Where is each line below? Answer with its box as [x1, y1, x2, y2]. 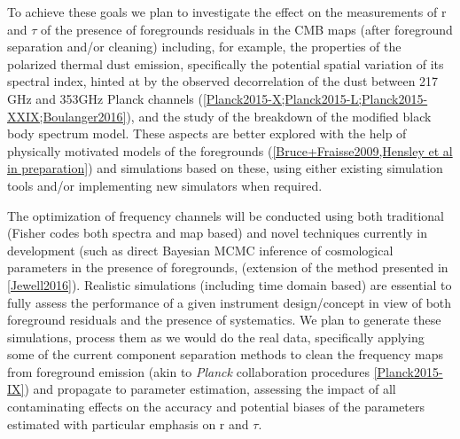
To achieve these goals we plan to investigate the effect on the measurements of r [7, 3, 447, 20]
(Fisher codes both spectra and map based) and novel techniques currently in [7, 223, 428, 242]
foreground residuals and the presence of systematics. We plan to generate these [7, 310, 441, 329]
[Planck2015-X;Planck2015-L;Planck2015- [202, 89, 428, 107]
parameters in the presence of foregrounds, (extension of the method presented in [7, 258, 448, 277]
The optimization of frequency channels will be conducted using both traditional [7, 206, 445, 224]
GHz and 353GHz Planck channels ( [7, 89, 203, 107]
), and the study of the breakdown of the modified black [126, 106, 432, 125]
